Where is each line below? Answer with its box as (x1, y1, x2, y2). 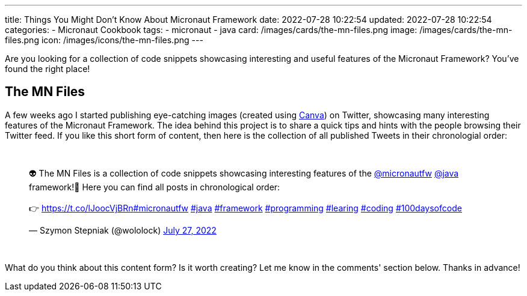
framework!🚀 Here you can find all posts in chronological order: (29, 181, 280, 192)
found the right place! (5, 64, 90, 74)
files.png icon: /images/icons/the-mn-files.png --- (5, 35, 203, 45)
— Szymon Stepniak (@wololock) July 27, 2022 (29, 225, 217, 235)
